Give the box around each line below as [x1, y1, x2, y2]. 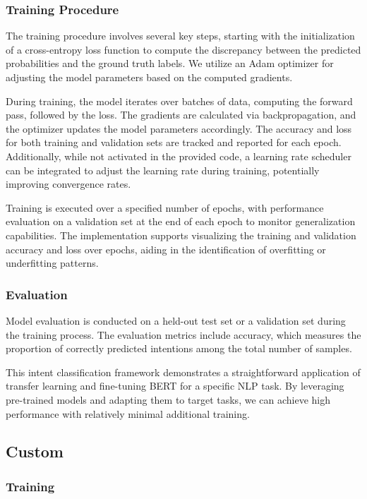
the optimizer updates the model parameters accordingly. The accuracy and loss [6, 121, 352, 136]
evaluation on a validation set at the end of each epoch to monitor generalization [6, 214, 356, 229]
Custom [6, 440, 64, 462]
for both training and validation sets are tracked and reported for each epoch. [6, 135, 342, 150]
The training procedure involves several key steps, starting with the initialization [6, 28, 355, 43]
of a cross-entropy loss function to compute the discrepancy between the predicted [6, 42, 361, 56]
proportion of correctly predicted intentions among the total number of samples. [6, 341, 352, 356]
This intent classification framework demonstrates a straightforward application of [6, 364, 361, 379]
